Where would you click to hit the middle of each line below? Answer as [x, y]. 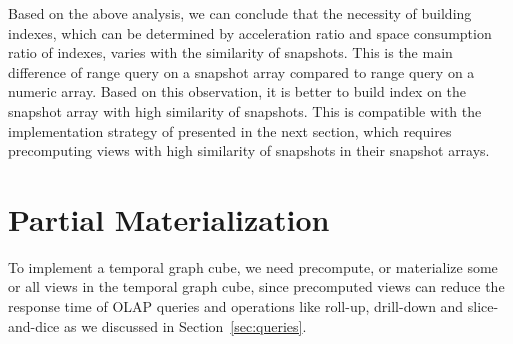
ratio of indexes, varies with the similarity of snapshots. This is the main [230, 52]
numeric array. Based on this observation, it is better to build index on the [237, 91]
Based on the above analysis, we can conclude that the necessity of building [240, 13]
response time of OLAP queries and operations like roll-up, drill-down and [236, 306]
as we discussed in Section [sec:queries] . [185, 325]
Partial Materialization [169, 218]
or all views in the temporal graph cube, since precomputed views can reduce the [256, 286]
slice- [483, 306]
